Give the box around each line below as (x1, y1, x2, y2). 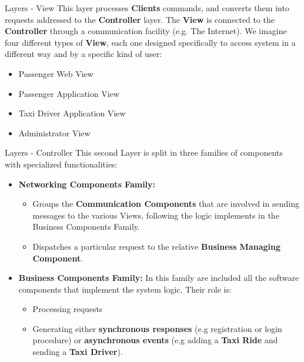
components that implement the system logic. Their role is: (18, 283, 232, 295)
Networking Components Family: (18, 177, 156, 190)
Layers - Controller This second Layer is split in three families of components (5, 146, 283, 159)
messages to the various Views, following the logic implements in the (32, 209, 279, 221)
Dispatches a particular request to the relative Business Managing (32, 240, 281, 252)
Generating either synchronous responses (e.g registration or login (32, 322, 282, 334)
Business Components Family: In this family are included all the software (18, 271, 299, 284)
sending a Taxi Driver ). (32, 346, 123, 358)
